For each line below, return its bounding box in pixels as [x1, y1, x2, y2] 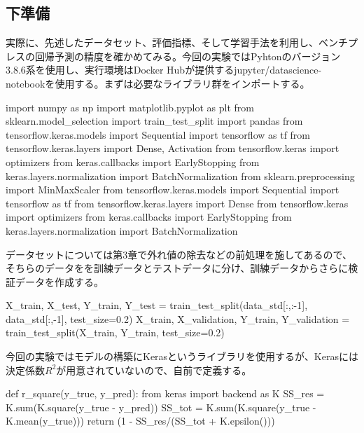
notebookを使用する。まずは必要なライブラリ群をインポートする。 [6, 76, 310, 90]
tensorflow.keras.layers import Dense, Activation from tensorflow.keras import [6, 141, 339, 156]
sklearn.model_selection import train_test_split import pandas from [6, 114, 303, 128]
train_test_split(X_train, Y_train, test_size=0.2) [6, 325, 225, 340]
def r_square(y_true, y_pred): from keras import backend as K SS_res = [6, 386, 325, 401]
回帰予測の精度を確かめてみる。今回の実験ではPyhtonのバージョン [34, 48, 341, 63]
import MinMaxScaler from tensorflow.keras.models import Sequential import [6, 182, 339, 197]
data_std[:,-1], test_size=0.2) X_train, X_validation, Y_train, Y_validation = [6, 311, 350, 326]
